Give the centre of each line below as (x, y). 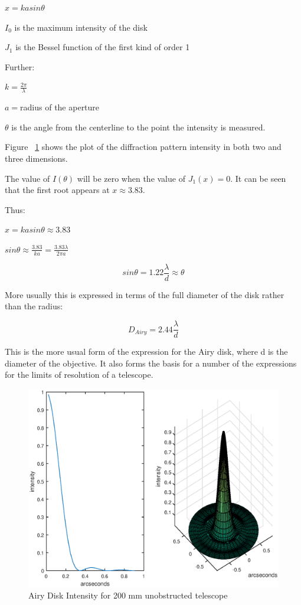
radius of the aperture (60, 107)
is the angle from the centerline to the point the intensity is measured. (138, 127)
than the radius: (34, 306)
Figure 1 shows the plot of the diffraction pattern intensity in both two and (143, 147)
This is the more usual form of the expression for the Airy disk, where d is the (146, 351)
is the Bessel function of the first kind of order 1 (103, 47)
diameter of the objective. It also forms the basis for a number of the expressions (151, 363)
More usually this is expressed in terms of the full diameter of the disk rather (145, 294)
